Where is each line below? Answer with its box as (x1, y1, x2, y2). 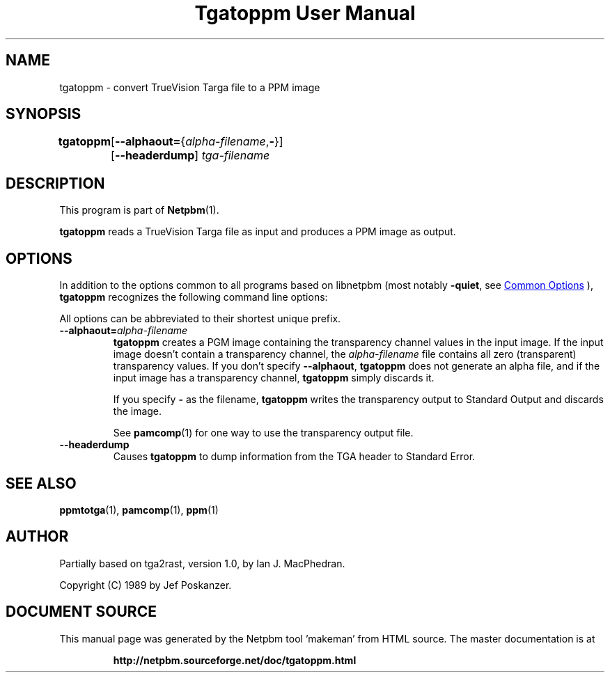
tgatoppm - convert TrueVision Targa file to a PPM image (59, 81, 320, 93)
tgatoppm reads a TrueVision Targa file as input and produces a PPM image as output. (59, 226, 456, 238)
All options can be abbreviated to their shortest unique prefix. (59, 313, 341, 325)
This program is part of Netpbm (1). (59, 204, 219, 216)
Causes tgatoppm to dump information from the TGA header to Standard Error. (113, 450, 476, 463)
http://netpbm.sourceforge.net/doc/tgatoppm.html (113, 654, 357, 666)
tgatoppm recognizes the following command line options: (59, 291, 328, 303)
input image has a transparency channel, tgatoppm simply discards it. (113, 372, 435, 384)
